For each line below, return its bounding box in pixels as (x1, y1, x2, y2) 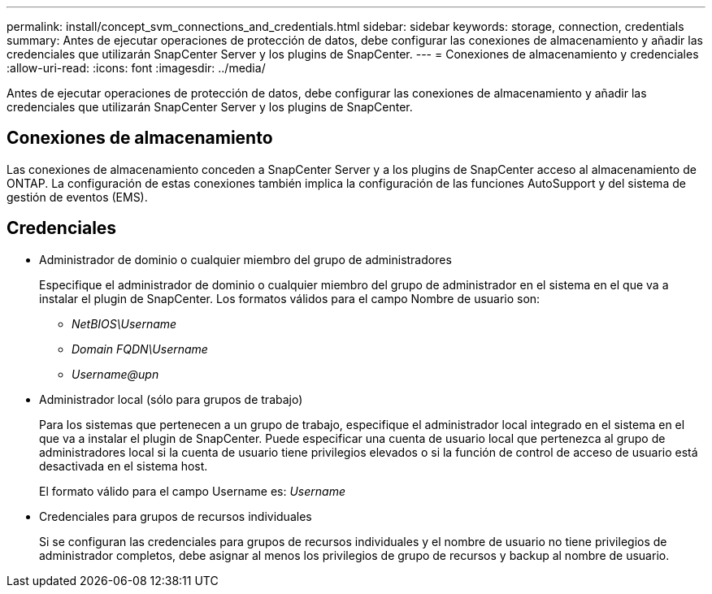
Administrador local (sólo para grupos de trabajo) (39, 392, 303, 406)
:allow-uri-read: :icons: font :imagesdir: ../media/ (7, 61, 266, 75)
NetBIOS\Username (72, 316, 177, 331)
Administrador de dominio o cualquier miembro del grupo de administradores (39, 252, 452, 267)
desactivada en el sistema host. (39, 458, 208, 473)
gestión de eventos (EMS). (7, 189, 148, 204)
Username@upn (72, 366, 159, 381)
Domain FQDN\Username (72, 341, 208, 356)
